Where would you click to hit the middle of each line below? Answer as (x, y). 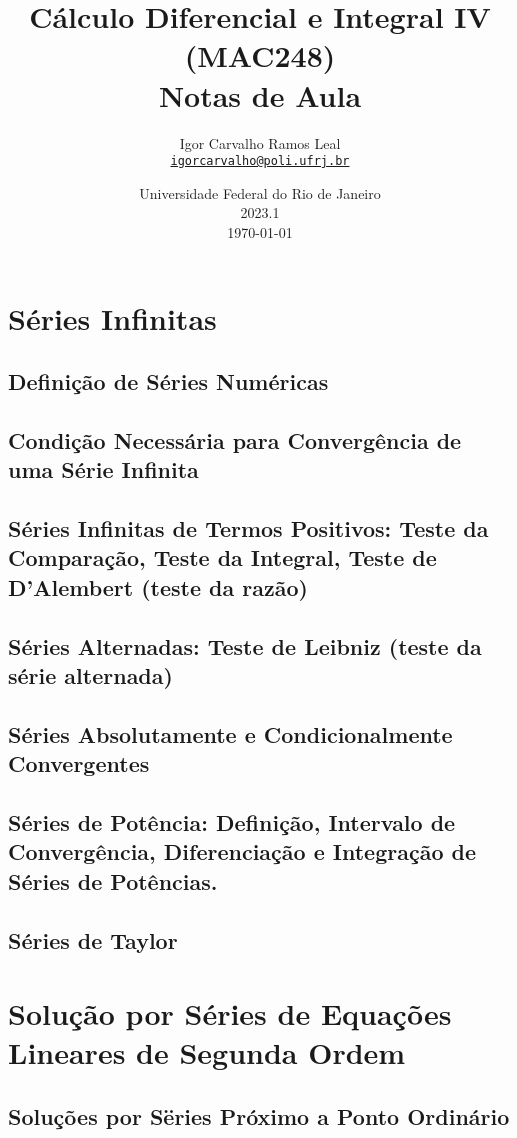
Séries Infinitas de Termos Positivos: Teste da (248, 528)
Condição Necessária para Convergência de (235, 439)
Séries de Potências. (113, 880)
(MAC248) (260, 55)
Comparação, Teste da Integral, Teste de (222, 557)
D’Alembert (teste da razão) (158, 586)
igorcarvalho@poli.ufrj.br (260, 161)
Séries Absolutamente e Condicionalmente (230, 733)
